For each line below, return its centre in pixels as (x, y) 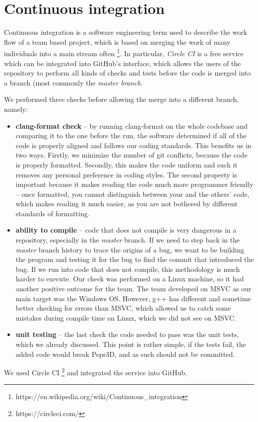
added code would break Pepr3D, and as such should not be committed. (125, 354)
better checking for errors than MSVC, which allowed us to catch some (123, 308)
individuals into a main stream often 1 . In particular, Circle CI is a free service (124, 52)
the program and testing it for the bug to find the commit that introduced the (135, 259)
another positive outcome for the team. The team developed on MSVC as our (133, 289)
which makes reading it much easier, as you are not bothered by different (127, 204)
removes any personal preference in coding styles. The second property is (126, 174)
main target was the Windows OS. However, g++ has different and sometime (133, 298)
